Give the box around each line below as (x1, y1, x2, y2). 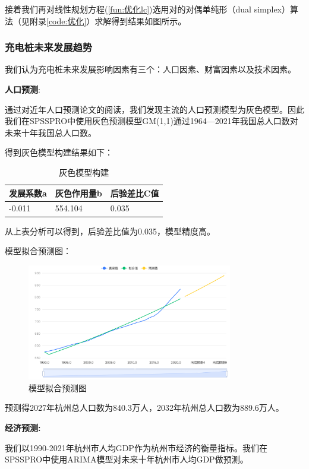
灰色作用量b (55, 186, 102, 199)
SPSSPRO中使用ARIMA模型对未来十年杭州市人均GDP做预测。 (5, 453, 248, 465)
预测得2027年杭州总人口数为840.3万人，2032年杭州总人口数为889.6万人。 (5, 401, 284, 414)
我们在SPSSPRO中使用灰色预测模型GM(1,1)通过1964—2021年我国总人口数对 (5, 115, 298, 127)
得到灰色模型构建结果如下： (5, 146, 113, 159)
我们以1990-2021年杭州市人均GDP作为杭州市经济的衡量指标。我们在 (5, 441, 267, 454)
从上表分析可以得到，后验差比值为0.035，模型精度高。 (5, 224, 215, 237)
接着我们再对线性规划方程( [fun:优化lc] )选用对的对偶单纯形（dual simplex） (5, 3, 291, 15)
